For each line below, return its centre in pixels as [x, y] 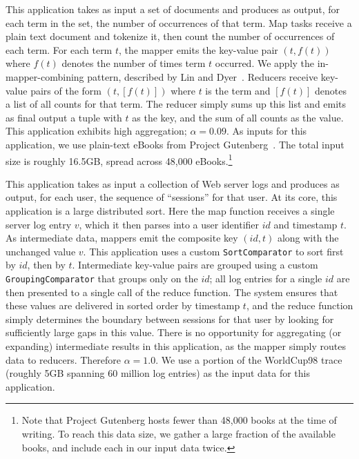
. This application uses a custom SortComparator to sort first [213, 251]
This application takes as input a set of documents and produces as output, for [173, 9]
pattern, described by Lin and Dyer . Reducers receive [203, 76]
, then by [46, 265]
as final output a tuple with [64, 117]
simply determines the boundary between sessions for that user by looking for [170, 319]
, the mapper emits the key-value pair [198, 49]
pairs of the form [66, 90]
